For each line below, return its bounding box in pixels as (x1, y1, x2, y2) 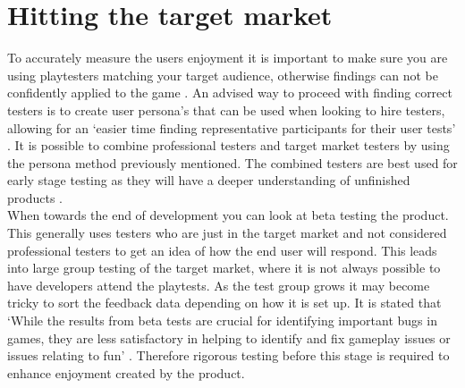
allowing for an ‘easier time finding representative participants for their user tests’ (7, 118, 456, 137)
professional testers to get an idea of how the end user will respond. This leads (7, 240, 437, 259)
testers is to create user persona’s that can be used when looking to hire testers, (7, 100, 445, 119)
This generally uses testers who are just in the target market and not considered (7, 224, 447, 242)
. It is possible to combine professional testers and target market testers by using (7, 136, 450, 155)
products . (7, 188, 63, 207)
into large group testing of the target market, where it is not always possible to (7, 258, 441, 277)
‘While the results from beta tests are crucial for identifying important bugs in (7, 311, 437, 330)
